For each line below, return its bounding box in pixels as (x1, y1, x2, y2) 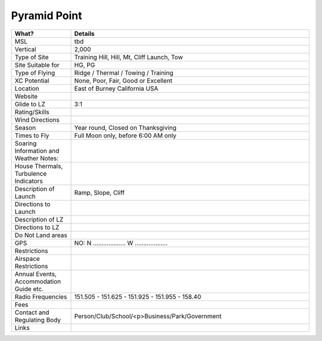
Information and (14, 146, 60, 155)
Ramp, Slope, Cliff (74, 188, 125, 196)
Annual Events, (14, 269, 57, 278)
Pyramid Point (11, 9, 83, 22)
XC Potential (14, 76, 49, 85)
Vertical (14, 45, 36, 53)
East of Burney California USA (74, 84, 159, 93)
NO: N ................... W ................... (74, 239, 168, 247)
